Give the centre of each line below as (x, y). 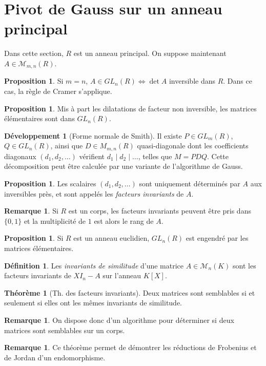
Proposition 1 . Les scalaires (50, 183)
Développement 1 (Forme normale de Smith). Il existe (93, 135)
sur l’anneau (122, 275)
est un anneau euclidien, (111, 238)
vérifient (92, 156)
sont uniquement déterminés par (190, 183)
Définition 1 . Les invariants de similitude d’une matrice (94, 265)
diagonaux (20, 156)
